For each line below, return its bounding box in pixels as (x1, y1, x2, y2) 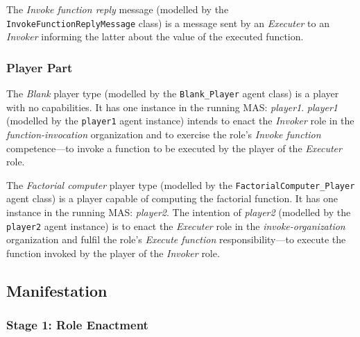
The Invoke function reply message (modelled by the (6, 2, 229, 16)
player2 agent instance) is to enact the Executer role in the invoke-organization (6, 218, 345, 233)
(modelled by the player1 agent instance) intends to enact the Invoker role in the (6, 113, 354, 128)
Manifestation (6, 279, 108, 301)
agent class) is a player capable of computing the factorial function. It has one (6, 191, 338, 206)
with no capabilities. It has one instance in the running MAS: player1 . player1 (6, 99, 338, 114)
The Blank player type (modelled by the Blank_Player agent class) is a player (6, 86, 339, 101)
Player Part (6, 58, 73, 76)
